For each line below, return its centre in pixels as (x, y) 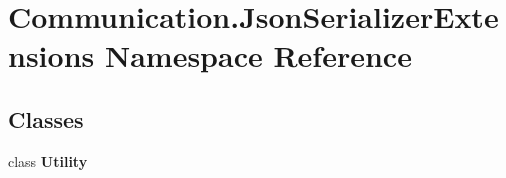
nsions (51, 55)
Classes (46, 118)
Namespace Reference (258, 55)
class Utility (48, 160)
